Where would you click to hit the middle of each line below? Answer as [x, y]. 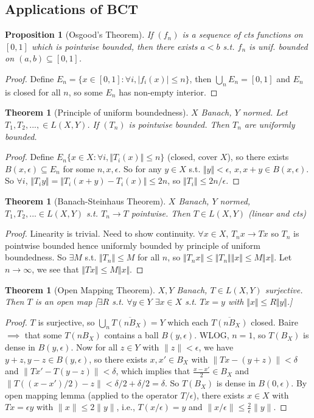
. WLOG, [212, 335]
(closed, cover [193, 157]
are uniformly [270, 124]
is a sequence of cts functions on [242, 34]
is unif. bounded [278, 46]
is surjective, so [66, 322]
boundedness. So [36, 257]
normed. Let [265, 112]
